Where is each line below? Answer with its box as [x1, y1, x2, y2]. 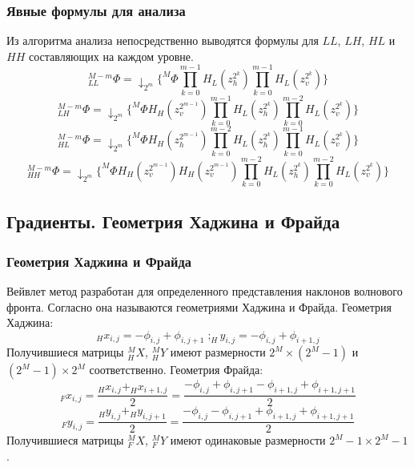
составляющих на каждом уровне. [28, 47, 194, 64]
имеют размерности [170, 344, 266, 360]
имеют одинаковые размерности [170, 432, 326, 449]
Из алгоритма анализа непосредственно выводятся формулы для [6, 32, 319, 49]
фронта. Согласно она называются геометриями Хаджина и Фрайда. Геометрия [6, 298, 392, 315]
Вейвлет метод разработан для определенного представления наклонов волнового [6, 282, 403, 299]
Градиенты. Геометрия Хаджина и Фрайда [6, 209, 340, 234]
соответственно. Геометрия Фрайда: [89, 361, 263, 378]
